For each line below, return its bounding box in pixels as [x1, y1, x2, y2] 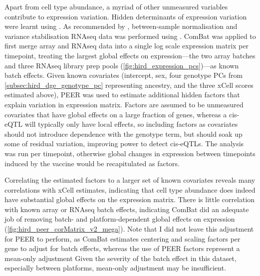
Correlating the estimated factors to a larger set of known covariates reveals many [4, 175, 256, 185]
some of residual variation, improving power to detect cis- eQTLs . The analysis [4, 138, 244, 149]
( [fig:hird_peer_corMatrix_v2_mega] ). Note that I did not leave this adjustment [4, 224, 254, 234]
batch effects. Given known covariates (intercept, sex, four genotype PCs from [4, 70, 243, 80]
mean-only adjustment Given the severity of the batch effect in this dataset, [4, 253, 237, 263]
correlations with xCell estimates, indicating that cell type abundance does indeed [4, 184, 256, 195]
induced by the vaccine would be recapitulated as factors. [4, 158, 180, 168]
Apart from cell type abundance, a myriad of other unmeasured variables [4, 1, 228, 11]
